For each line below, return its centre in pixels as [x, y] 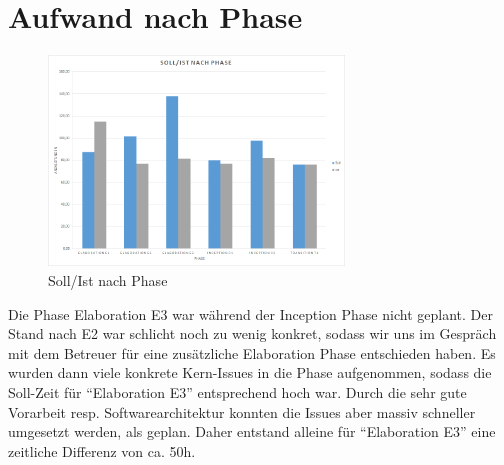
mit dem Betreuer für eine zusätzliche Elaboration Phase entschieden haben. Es [252, 352]
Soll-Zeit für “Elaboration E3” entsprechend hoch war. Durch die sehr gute [237, 391]
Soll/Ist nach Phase [108, 279]
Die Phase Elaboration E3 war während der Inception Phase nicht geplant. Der [250, 313]
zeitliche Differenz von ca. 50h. [102, 450]
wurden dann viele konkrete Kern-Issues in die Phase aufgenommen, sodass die [250, 372]
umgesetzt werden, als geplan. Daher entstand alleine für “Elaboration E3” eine [252, 431]
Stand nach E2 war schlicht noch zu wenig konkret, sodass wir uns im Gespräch [252, 333]
